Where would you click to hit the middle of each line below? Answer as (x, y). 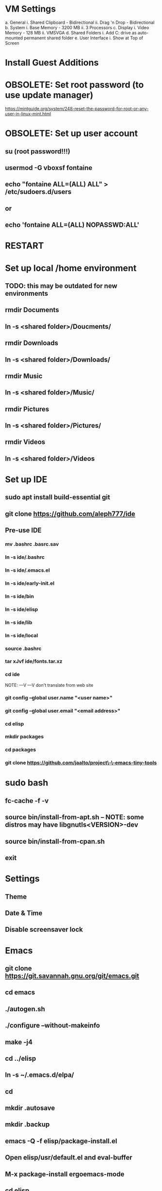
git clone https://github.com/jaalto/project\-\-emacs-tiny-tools (81, 763)
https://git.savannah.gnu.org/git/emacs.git (72, 976)
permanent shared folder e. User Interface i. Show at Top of (83, 38)
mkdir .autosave (30, 1108)
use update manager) (49, 95)
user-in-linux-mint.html (28, 114)
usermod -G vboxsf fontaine (49, 168)
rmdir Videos (25, 442)
